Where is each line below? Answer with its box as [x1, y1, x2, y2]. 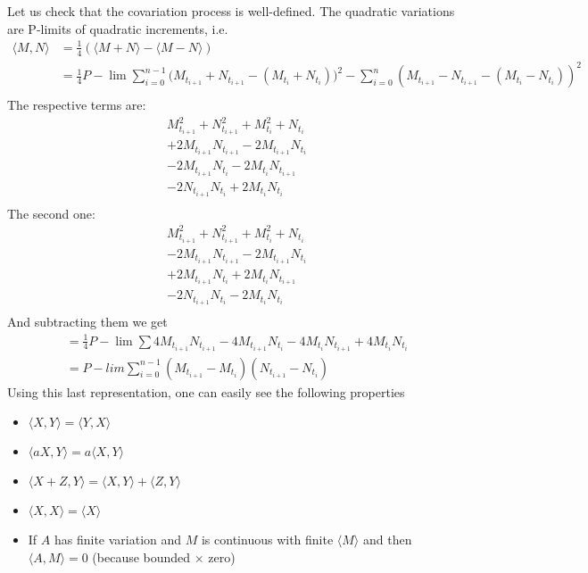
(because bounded [92, 547, 191, 566]
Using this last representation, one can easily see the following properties [7, 382, 405, 401]
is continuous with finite [201, 530, 334, 549]
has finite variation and [54, 530, 182, 549]
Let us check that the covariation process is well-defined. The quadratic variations [7, 2, 455, 20]
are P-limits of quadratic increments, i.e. [7, 19, 228, 37]
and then [362, 530, 412, 549]
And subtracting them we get [7, 312, 168, 331]
